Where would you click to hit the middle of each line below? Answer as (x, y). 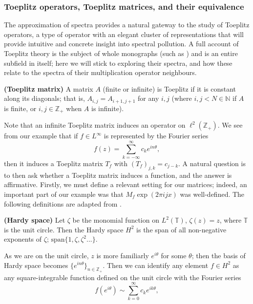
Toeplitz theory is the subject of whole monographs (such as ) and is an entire (121, 53)
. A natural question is (212, 163)
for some (174, 255)
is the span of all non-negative (181, 229)
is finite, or (20, 108)
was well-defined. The (212, 194)
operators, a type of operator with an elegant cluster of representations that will (124, 34)
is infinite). (107, 108)
